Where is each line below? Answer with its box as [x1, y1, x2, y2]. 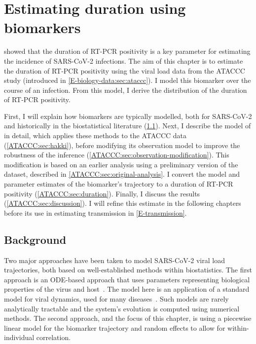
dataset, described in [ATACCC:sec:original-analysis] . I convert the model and [4, 169, 240, 179]
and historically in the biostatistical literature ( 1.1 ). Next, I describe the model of [4, 120, 251, 131]
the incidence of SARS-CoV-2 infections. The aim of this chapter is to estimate [4, 55, 243, 66]
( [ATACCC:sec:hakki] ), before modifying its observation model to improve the [4, 140, 240, 150]
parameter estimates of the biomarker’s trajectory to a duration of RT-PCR [4, 179, 233, 189]
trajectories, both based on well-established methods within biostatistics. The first [4, 265, 252, 275]
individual [4, 332, 35, 343]
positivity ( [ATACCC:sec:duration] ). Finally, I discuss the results [4, 188, 200, 198]
